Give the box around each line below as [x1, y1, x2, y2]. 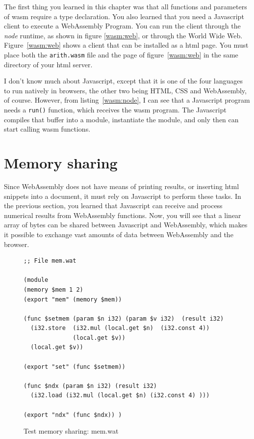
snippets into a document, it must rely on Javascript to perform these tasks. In [4, 191, 241, 201]
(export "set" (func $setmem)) [24, 363, 126, 370]
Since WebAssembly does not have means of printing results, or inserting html [4, 181, 239, 191]
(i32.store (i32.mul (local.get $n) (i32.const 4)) [30, 325, 210, 332]
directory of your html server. [4, 59, 93, 69]
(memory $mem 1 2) [24, 286, 83, 293]
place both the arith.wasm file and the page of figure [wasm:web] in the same [4, 49, 238, 59]
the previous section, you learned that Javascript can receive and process [4, 200, 223, 211]
